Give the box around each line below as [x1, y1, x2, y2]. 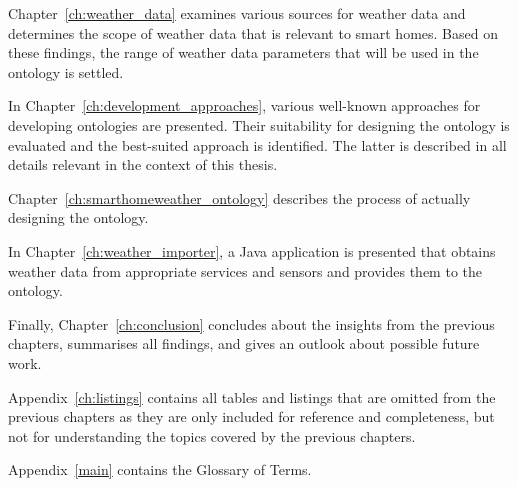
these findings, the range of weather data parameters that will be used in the [8, 42, 479, 63]
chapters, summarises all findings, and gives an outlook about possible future [8, 333, 480, 354]
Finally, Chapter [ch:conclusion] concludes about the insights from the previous [8, 313, 495, 334]
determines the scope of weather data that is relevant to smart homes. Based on [8, 22, 498, 43]
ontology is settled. [8, 61, 124, 82]
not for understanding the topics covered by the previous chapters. [8, 425, 416, 446]
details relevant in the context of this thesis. [8, 154, 278, 175]
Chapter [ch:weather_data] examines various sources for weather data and [8, 3, 466, 23]
